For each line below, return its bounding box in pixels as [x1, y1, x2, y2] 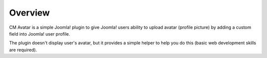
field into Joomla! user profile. [9, 31, 70, 37]
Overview [9, 7, 50, 18]
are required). [9, 47, 37, 53]
